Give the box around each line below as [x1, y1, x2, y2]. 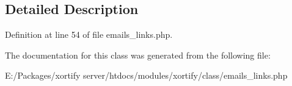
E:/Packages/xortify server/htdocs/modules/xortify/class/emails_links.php [5, 69, 288, 82]
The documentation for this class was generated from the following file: [5, 48, 271, 61]
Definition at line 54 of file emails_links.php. [5, 28, 173, 41]
